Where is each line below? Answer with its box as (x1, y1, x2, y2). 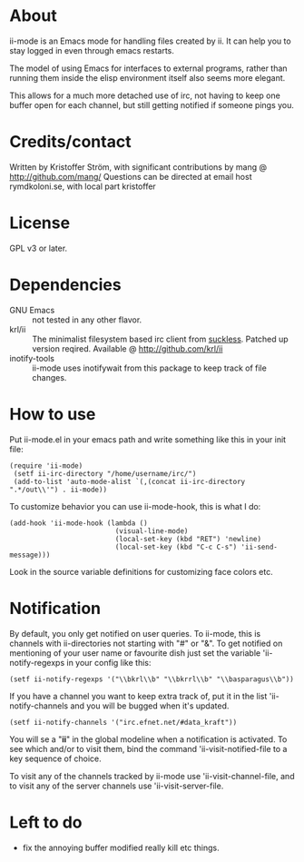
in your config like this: (66, 657, 152, 668)
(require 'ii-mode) (9, 461, 83, 471)
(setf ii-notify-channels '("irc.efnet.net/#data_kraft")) (9, 718, 238, 727)
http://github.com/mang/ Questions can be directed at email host (9, 171, 252, 182)
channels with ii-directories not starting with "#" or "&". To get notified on (9, 638, 283, 649)
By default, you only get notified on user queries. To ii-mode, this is (9, 628, 261, 639)
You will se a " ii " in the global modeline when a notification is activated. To (9, 733, 288, 745)
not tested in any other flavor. (32, 314, 142, 325)
